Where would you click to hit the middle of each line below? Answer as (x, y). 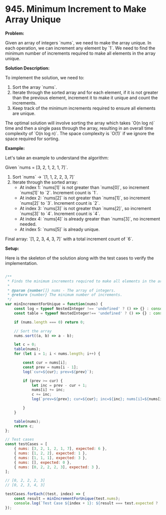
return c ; (24, 426)
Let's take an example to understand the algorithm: (57, 158)
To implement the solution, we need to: (45, 77)
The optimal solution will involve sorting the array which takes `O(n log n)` (80, 123)
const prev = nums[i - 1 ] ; (51, 367)
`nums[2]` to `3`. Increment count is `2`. (60, 203)
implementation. (21, 263)
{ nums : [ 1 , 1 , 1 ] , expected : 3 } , (51, 458)
